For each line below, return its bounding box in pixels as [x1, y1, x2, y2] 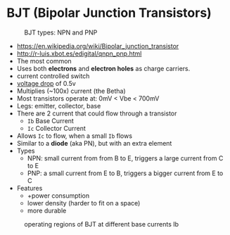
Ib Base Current [27, 116, 75, 125]
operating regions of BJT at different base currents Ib [24, 220, 179, 228]
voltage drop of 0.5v [16, 79, 77, 87]
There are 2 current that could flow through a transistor [16, 109, 177, 118]
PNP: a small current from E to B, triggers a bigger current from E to [27, 169, 224, 177]
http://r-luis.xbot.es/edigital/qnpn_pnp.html [16, 49, 142, 58]
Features [16, 184, 43, 192]
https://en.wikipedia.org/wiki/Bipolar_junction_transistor [16, 42, 179, 50]
